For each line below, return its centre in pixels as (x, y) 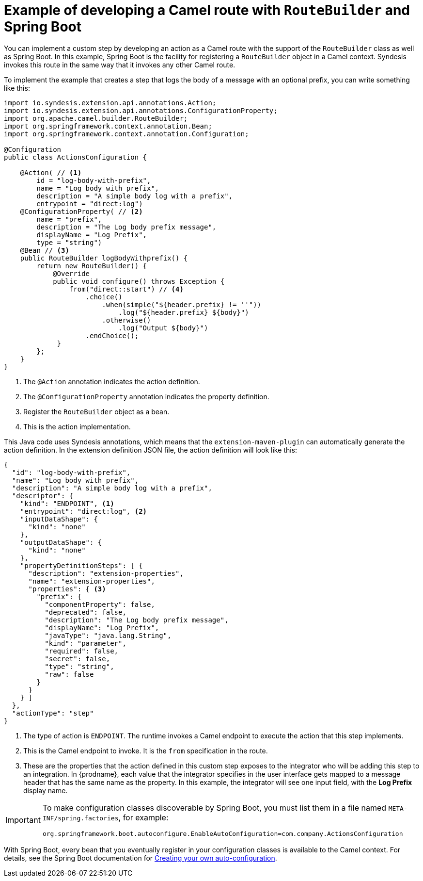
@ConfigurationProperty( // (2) (81, 211)
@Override (71, 273)
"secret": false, (78, 659)
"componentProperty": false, (100, 604)
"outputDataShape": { (61, 542)
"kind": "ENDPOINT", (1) (67, 503)
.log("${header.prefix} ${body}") (184, 312)
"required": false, (82, 651)
